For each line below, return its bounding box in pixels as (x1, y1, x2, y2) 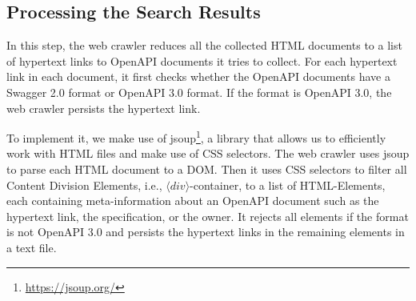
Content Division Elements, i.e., (6, 176, 162, 193)
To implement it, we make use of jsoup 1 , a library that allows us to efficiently (6, 127, 386, 146)
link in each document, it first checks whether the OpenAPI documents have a (6, 68, 390, 85)
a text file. (6, 239, 57, 255)
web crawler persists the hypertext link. (6, 99, 201, 116)
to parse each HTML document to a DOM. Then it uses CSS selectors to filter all (6, 161, 407, 178)
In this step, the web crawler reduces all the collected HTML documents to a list (6, 37, 402, 54)
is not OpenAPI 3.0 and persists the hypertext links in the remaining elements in (6, 223, 405, 240)
